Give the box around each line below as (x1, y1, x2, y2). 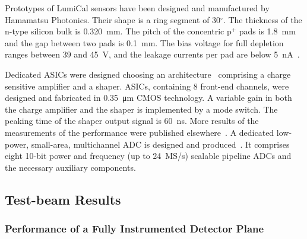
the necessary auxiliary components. (5, 161, 136, 173)
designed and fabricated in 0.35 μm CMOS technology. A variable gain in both (5, 91, 292, 104)
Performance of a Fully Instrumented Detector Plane (5, 221, 264, 236)
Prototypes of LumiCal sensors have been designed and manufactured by (5, 2, 270, 14)
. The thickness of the (223, 13, 302, 26)
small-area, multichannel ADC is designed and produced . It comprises (31, 138, 290, 150)
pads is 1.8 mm (239, 25, 296, 37)
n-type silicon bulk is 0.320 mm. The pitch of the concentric (5, 25, 224, 37)
